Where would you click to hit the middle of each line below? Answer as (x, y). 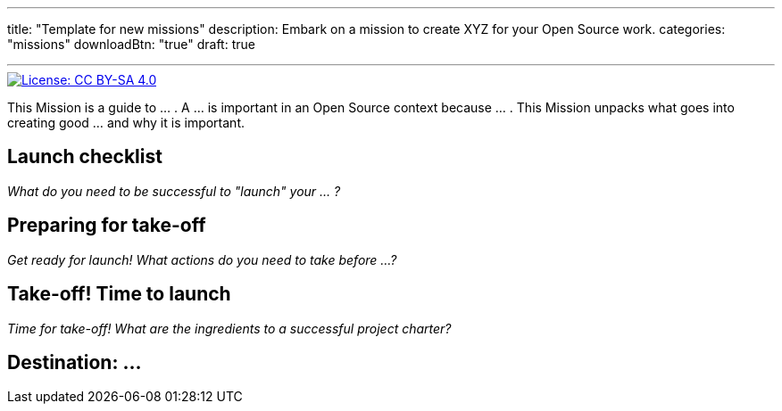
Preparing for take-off (107, 226)
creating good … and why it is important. (126, 123)
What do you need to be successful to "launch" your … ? (174, 191)
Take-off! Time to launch (119, 294)
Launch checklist (85, 157)
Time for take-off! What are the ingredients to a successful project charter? (229, 328)
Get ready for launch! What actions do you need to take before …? (202, 259)
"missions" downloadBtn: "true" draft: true (131, 44)
